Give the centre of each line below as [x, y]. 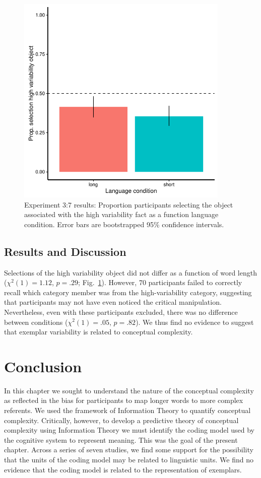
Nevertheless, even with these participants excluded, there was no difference [121, 312]
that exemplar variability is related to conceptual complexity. [99, 332]
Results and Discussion [65, 251]
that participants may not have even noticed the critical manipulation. [113, 302]
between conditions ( [36, 322]
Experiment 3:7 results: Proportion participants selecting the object [129, 204]
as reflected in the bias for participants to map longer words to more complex [124, 400]
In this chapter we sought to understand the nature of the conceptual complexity [129, 390]
